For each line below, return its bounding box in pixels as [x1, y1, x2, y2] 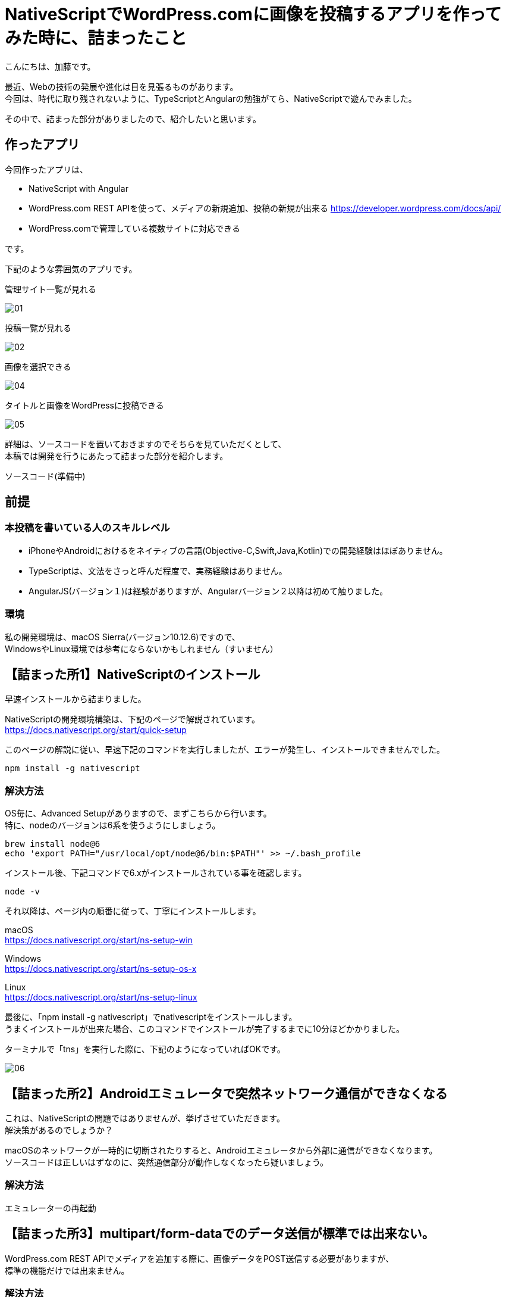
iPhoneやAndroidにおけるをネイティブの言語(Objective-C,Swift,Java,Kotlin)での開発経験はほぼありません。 [29, 545, 448, 556]
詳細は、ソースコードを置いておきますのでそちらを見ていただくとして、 [5, 438, 287, 449]
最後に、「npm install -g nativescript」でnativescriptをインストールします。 [5, 1012, 297, 1022]
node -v [5, 887, 40, 897]
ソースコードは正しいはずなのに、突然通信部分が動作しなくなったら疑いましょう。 [5, 1157, 329, 1167]
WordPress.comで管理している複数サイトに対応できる [29, 223, 240, 233]
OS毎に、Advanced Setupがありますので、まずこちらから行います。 [5, 808, 272, 819]
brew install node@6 [5, 839, 100, 849]
